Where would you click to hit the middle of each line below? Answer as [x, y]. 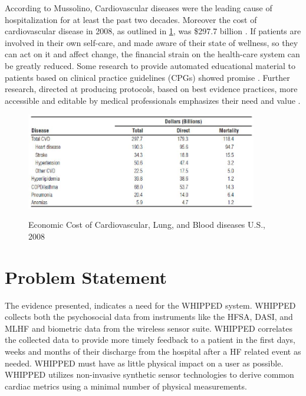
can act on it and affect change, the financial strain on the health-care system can [152, 54]
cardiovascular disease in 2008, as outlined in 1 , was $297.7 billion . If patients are [153, 31]
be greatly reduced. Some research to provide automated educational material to [150, 65]
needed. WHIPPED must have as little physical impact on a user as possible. [144, 363]
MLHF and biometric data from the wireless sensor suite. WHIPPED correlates [149, 328]
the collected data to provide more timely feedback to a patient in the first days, [150, 340]
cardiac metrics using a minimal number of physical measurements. [126, 386]
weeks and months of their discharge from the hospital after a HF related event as [153, 351]
